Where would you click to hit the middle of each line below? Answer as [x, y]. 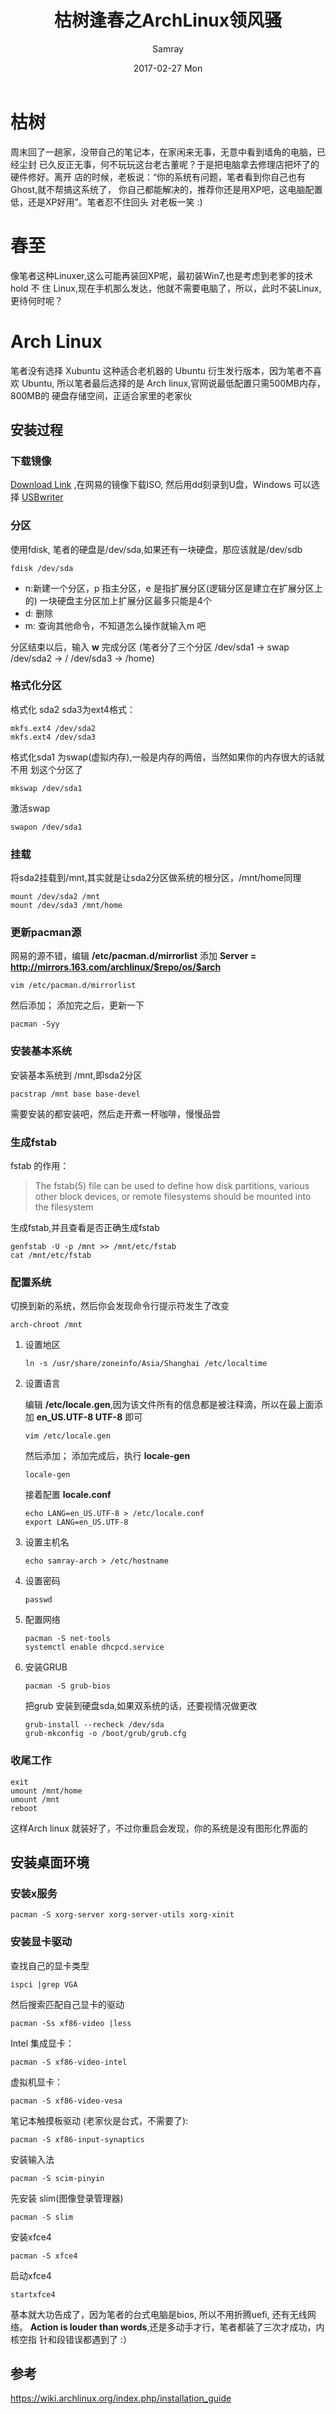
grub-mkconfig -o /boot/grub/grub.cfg [105, 1734]
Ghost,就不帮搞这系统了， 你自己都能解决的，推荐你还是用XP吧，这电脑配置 [166, 189]
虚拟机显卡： [36, 2082]
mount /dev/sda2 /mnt [55, 897]
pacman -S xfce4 [44, 2256]
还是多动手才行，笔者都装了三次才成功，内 [237, 2327]
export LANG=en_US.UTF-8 [76, 1522]
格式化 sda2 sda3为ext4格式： [73, 709]
